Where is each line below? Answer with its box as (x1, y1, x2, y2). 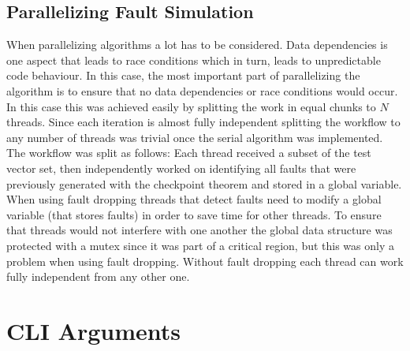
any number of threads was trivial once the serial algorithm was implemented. (6, 129, 383, 145)
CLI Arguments (6, 314, 181, 346)
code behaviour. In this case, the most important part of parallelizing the (6, 67, 360, 84)
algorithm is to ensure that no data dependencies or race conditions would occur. (6, 82, 398, 99)
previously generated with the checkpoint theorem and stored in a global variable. (6, 175, 402, 192)
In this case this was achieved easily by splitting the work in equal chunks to (6, 98, 376, 114)
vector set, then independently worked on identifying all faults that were (6, 159, 356, 176)
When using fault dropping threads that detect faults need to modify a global (6, 191, 382, 207)
